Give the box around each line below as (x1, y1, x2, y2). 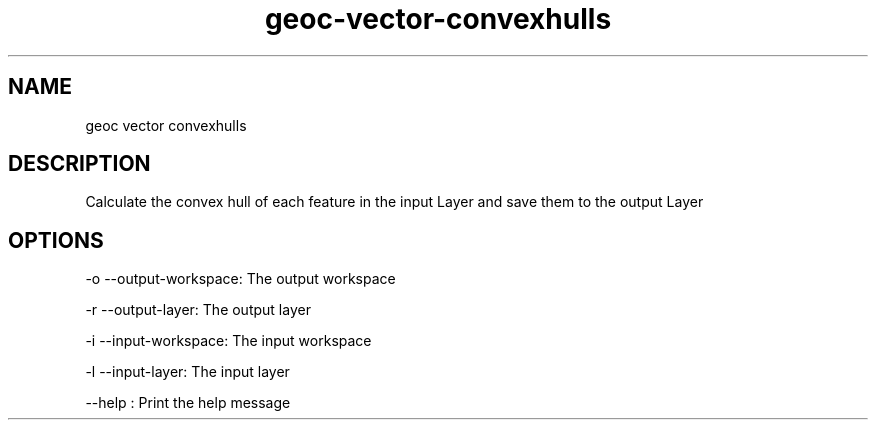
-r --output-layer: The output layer (85, 301, 311, 319)
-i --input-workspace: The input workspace (85, 332, 372, 350)
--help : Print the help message (85, 394, 291, 412)
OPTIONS (8, 227, 104, 253)
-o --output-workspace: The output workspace (85, 270, 396, 288)
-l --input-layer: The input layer (85, 363, 290, 381)
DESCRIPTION (8, 151, 151, 177)
